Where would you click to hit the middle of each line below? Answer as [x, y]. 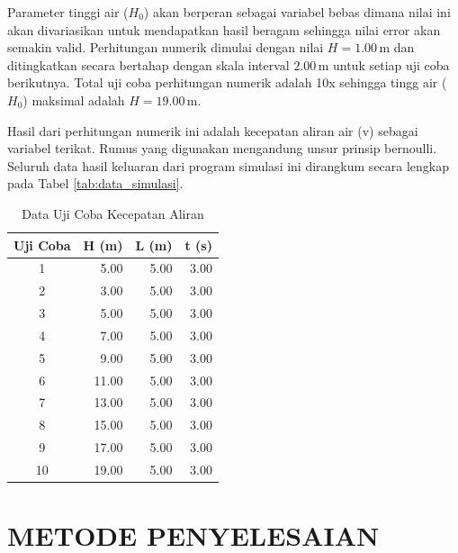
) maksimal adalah [74, 100]
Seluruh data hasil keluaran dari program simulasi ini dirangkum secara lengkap [229, 165]
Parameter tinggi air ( [68, 12]
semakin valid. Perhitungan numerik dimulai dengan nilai [166, 47]
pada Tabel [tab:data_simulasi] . [95, 183]
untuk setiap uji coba [391, 64]
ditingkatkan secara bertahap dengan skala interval [148, 64]
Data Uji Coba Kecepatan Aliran [113, 213]
